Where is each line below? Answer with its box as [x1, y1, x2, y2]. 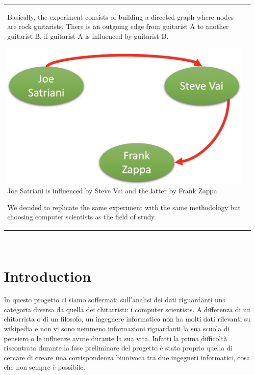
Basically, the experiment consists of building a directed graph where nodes [7, 11, 234, 22]
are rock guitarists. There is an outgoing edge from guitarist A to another [7, 21, 229, 31]
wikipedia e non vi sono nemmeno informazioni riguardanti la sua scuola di [4, 323, 229, 333]
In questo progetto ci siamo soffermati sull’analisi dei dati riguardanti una [4, 295, 226, 305]
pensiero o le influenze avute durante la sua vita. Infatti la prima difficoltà [4, 333, 227, 343]
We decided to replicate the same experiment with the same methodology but [7, 202, 241, 212]
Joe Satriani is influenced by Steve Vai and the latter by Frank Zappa [7, 186, 217, 196]
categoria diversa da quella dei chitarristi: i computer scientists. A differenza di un [4, 304, 251, 314]
